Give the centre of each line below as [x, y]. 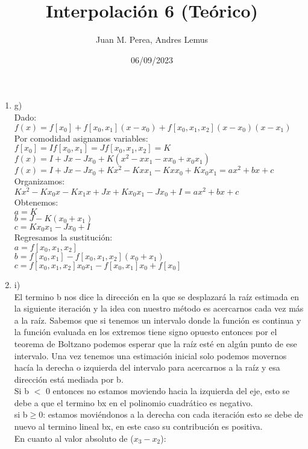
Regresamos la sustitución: [63, 237]
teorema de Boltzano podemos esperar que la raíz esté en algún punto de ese [156, 343]
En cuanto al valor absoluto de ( [74, 438]
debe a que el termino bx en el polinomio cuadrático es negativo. [134, 402]
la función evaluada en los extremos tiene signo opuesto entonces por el [146, 332]
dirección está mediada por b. [69, 379]
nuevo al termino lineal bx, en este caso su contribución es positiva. [138, 426]
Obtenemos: [36, 202]
